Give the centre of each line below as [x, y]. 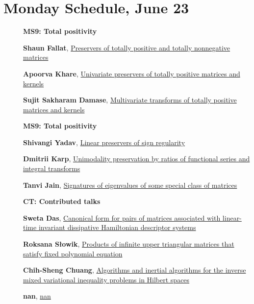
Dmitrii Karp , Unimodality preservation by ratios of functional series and [137, 159]
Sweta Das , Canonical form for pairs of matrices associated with [122, 217]
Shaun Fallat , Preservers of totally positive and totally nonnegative [127, 47]
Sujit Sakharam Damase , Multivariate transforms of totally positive [130, 100]
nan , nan [37, 296]
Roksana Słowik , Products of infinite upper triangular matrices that [129, 244]
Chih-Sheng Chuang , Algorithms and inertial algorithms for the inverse [135, 270]
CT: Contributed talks [62, 201]
